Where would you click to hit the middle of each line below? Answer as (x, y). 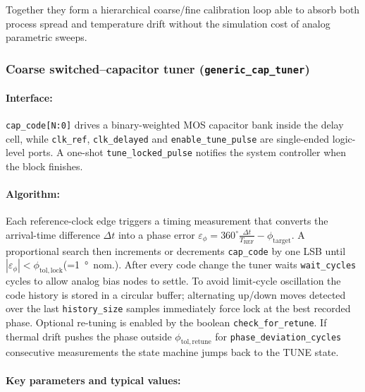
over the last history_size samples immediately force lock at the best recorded (178, 308)
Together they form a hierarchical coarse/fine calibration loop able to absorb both (183, 9)
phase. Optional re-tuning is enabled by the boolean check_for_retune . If (166, 322)
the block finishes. (44, 166)
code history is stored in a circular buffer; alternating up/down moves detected (176, 294)
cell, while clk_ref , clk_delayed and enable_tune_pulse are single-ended (168, 138)
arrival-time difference (53, 234)
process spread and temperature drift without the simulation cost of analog (168, 23)
